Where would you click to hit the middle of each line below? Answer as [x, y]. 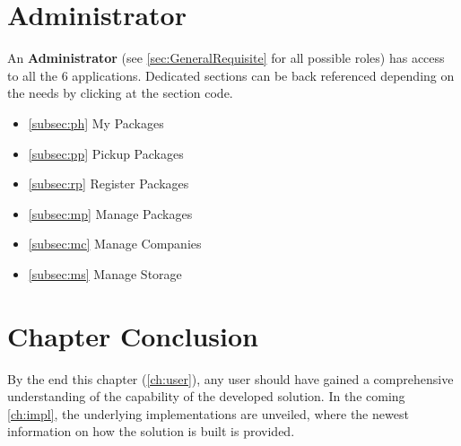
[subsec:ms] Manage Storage [105, 273]
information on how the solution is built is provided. [151, 431]
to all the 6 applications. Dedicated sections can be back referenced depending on [231, 75]
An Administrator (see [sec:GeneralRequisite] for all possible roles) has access [226, 58]
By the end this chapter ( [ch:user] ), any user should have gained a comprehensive [230, 378]
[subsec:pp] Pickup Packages [106, 153]
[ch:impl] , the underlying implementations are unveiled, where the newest [208, 413]
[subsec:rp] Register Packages [109, 184]
